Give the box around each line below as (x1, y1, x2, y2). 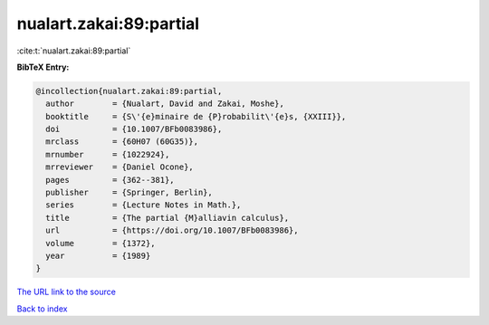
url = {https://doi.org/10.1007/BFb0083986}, (45, 225, 299, 235)
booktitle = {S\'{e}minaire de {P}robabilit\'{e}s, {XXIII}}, (45, 111, 347, 121)
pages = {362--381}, (45, 175, 176, 185)
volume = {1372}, (45, 238, 156, 248)
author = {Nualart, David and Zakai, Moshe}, (45, 99, 284, 109)
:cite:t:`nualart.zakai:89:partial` (16, 45, 131, 56)
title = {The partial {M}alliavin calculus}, (45, 213, 290, 223)
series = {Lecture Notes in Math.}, (45, 200, 242, 210)
